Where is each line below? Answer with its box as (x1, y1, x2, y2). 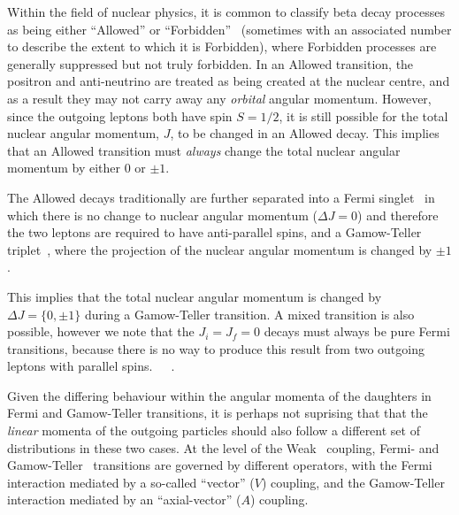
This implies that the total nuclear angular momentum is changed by (7, 287, 382, 305)
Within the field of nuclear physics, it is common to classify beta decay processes (7, 3, 445, 20)
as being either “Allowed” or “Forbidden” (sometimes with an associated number (7, 19, 452, 38)
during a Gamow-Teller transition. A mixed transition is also (84, 304, 415, 323)
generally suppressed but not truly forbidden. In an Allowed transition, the (7, 54, 414, 73)
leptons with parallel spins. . (7, 357, 175, 375)
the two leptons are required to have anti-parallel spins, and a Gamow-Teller (7, 223, 422, 242)
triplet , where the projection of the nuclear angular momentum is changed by (7, 240, 432, 258)
